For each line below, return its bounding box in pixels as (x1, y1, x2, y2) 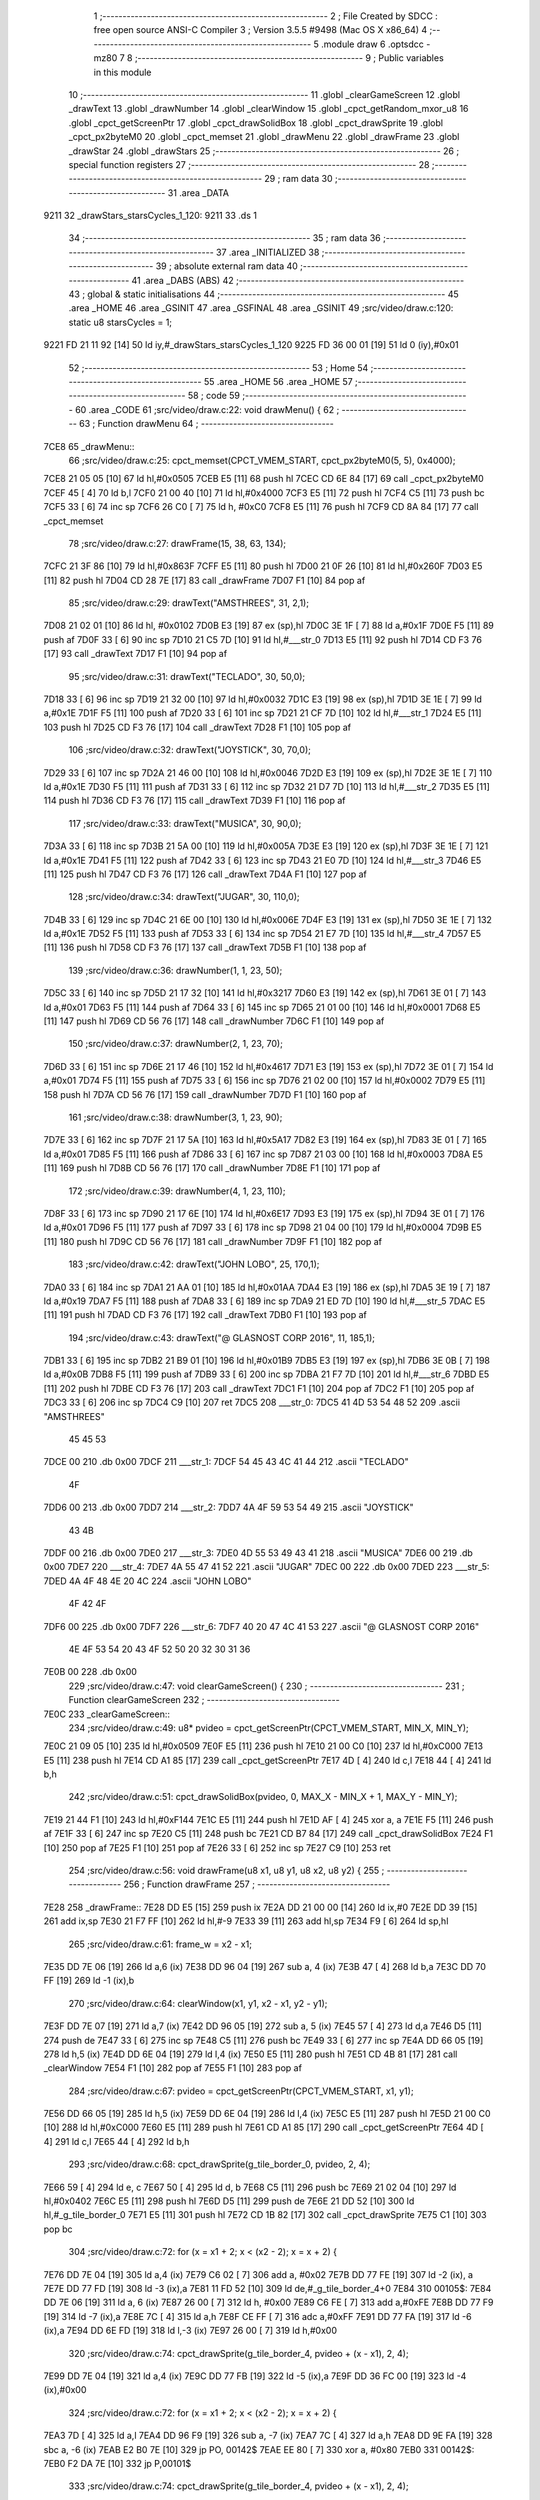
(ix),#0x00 (43, 2384, 87, 2396)
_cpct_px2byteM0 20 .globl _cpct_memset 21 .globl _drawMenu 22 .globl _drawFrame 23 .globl (68, 131, 460, 143)
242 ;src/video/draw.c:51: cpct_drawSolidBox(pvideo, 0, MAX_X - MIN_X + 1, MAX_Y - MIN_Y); (68, 1791, 458, 1803)
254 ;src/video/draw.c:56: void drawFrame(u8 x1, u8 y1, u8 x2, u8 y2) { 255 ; (68, 1865, 385, 1877)
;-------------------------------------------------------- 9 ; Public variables (134, 52, 444, 64)
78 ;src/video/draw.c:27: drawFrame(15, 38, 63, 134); (68, 537, 287, 549)
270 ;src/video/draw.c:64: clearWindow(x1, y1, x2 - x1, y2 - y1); (68, 1997, 328, 2009)
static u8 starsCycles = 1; (68, 316, 173, 328)
